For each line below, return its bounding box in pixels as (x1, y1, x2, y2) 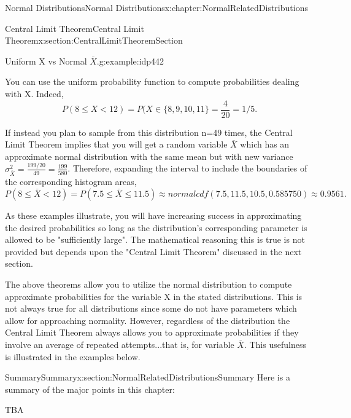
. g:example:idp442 (96, 54, 164, 67)
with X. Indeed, (5, 87, 64, 100)
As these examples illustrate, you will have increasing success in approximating (5, 209, 302, 222)
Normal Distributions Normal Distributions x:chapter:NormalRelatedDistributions (5, 1, 308, 14)
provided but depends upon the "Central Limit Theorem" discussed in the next (5, 245, 302, 258)
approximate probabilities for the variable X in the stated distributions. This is (5, 290, 303, 302)
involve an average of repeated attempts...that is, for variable (5, 337, 234, 350)
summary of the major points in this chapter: (5, 382, 175, 395)
